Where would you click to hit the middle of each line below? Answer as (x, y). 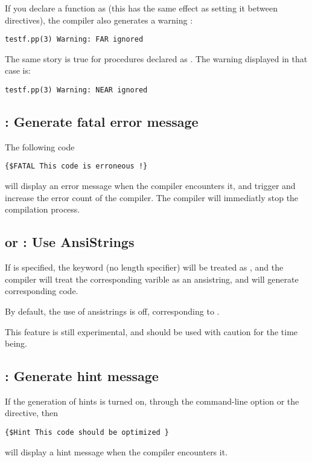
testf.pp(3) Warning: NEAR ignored (76, 90)
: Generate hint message (82, 376)
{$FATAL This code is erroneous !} (76, 166)
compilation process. (43, 209)
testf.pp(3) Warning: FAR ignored (74, 40)
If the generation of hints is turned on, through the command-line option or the (152, 401)
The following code (40, 146)
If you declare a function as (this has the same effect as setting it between (141, 8)
